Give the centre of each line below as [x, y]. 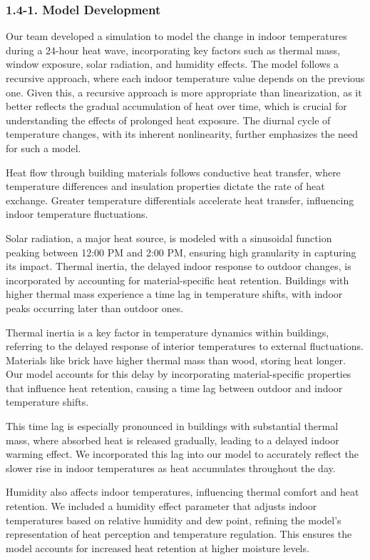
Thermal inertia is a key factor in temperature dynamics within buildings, [168, 332]
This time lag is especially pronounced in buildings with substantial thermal [172, 426]
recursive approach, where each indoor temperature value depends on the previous [185, 78]
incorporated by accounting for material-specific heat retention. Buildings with [178, 280]
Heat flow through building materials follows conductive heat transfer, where [173, 172]
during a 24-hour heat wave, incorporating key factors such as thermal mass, [173, 50]
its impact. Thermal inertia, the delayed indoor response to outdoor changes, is [179, 266]
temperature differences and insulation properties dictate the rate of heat [165, 186]
